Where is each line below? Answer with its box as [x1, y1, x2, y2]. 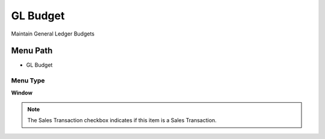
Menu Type [11, 76, 45, 85]
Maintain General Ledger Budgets [11, 30, 94, 37]
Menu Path [11, 46, 53, 56]
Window [11, 89, 33, 96]
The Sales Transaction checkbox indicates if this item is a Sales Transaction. [27, 117, 217, 124]
